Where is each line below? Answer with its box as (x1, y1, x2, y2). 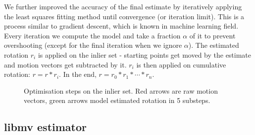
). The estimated (188, 40, 239, 50)
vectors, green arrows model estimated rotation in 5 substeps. (24, 95, 210, 105)
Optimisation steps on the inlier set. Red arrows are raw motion (24, 85, 218, 96)
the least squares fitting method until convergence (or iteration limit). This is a (4, 11, 245, 21)
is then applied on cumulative (136, 59, 226, 69)
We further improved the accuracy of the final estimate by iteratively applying (4, 1, 242, 11)
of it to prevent (189, 30, 236, 40)
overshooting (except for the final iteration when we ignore (4, 40, 182, 50)
